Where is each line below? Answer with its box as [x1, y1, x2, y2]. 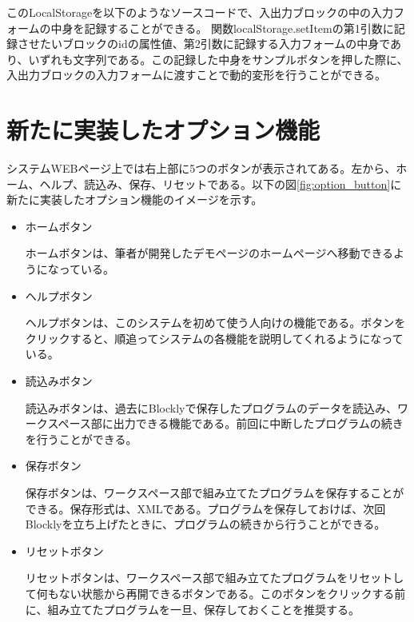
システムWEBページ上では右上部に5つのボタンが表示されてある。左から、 [6, 160, 396, 177]
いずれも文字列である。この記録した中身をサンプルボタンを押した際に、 [28, 50, 408, 67]
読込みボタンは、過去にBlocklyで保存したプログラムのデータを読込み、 [25, 399, 398, 416]
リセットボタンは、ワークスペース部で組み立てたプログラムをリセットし [25, 569, 404, 586]
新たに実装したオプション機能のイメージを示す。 [6, 191, 263, 208]
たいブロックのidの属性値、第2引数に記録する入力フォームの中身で [39, 35, 391, 52]
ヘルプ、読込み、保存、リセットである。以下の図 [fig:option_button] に [39, 175, 402, 192]
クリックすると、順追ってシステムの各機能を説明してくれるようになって [25, 329, 404, 346]
